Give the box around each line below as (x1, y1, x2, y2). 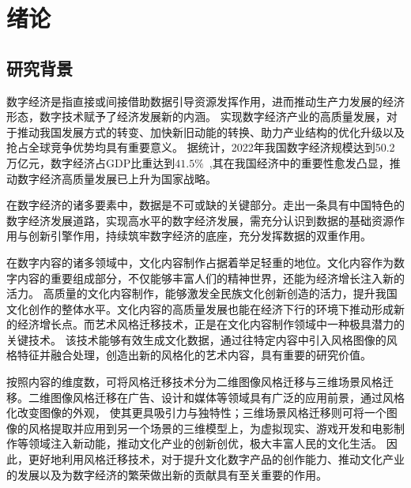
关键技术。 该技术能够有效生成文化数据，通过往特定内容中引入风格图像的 (6, 331, 386, 347)
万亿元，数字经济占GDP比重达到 (6, 154, 175, 171)
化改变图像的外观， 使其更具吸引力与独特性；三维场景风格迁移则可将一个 (6, 404, 386, 421)
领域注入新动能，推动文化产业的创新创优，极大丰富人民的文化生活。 (28, 435, 383, 452)
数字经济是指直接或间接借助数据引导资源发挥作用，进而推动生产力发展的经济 (6, 92, 405, 109)
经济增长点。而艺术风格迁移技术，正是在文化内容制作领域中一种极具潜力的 (17, 316, 405, 332)
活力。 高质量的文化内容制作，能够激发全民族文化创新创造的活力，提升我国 (6, 285, 398, 302)
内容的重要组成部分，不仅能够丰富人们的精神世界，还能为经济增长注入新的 (17, 269, 405, 286)
